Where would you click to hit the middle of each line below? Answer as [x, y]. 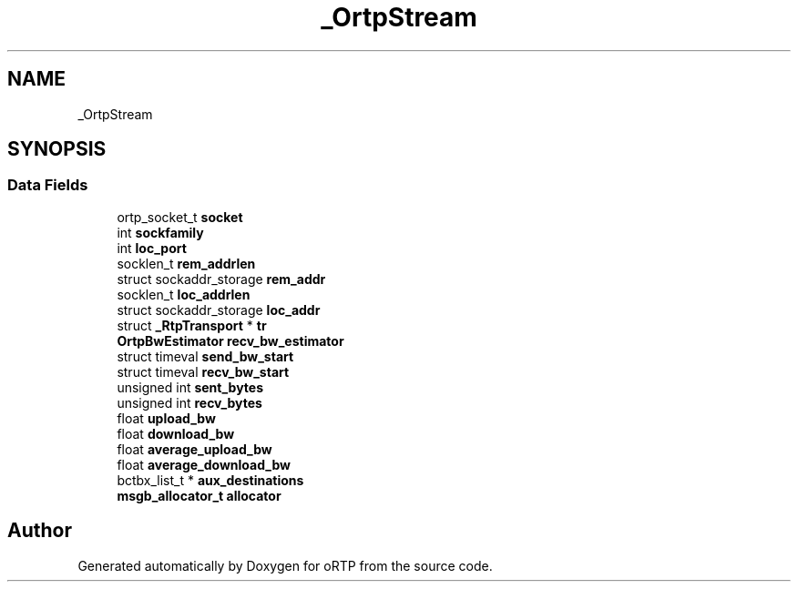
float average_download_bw [204, 464]
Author [40, 531]
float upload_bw [166, 418]
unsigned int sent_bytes [190, 387]
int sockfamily [160, 232]
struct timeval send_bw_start [205, 356]
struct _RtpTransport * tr [192, 325]
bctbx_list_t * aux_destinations [210, 480]
